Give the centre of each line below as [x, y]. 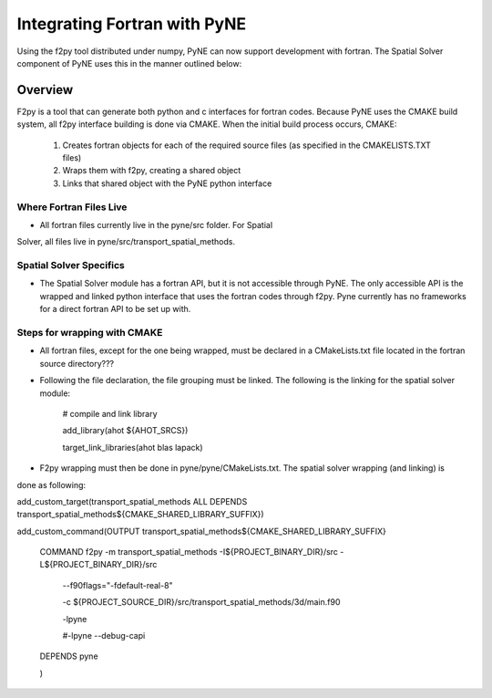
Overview [45, 90]
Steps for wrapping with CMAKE [90, 333]
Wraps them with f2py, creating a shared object [152, 171]
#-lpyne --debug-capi [104, 636]
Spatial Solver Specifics [71, 266]
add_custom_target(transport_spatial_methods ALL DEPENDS [132, 501]
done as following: [51, 484]
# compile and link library [110, 413]
